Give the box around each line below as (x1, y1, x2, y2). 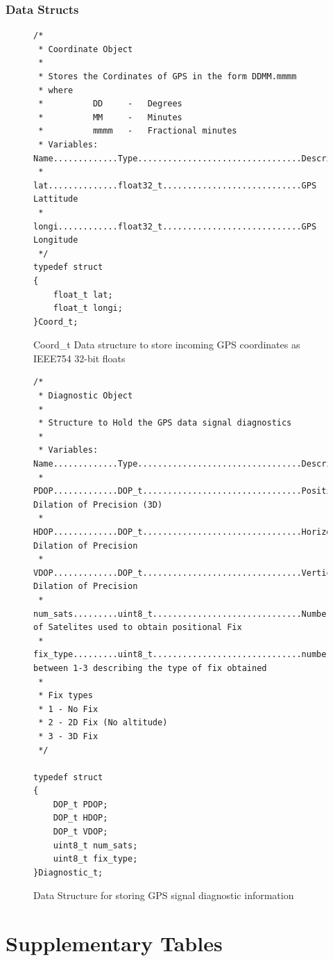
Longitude (33, 235, 78, 245)
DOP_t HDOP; (53, 813, 108, 823)
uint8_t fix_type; (53, 854, 138, 864)
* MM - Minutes (38, 112, 182, 122)
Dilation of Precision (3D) (33, 499, 163, 510)
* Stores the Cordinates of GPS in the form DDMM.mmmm (38, 72, 297, 81)
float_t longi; (53, 303, 123, 314)
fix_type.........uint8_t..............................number (33, 649, 332, 660)
